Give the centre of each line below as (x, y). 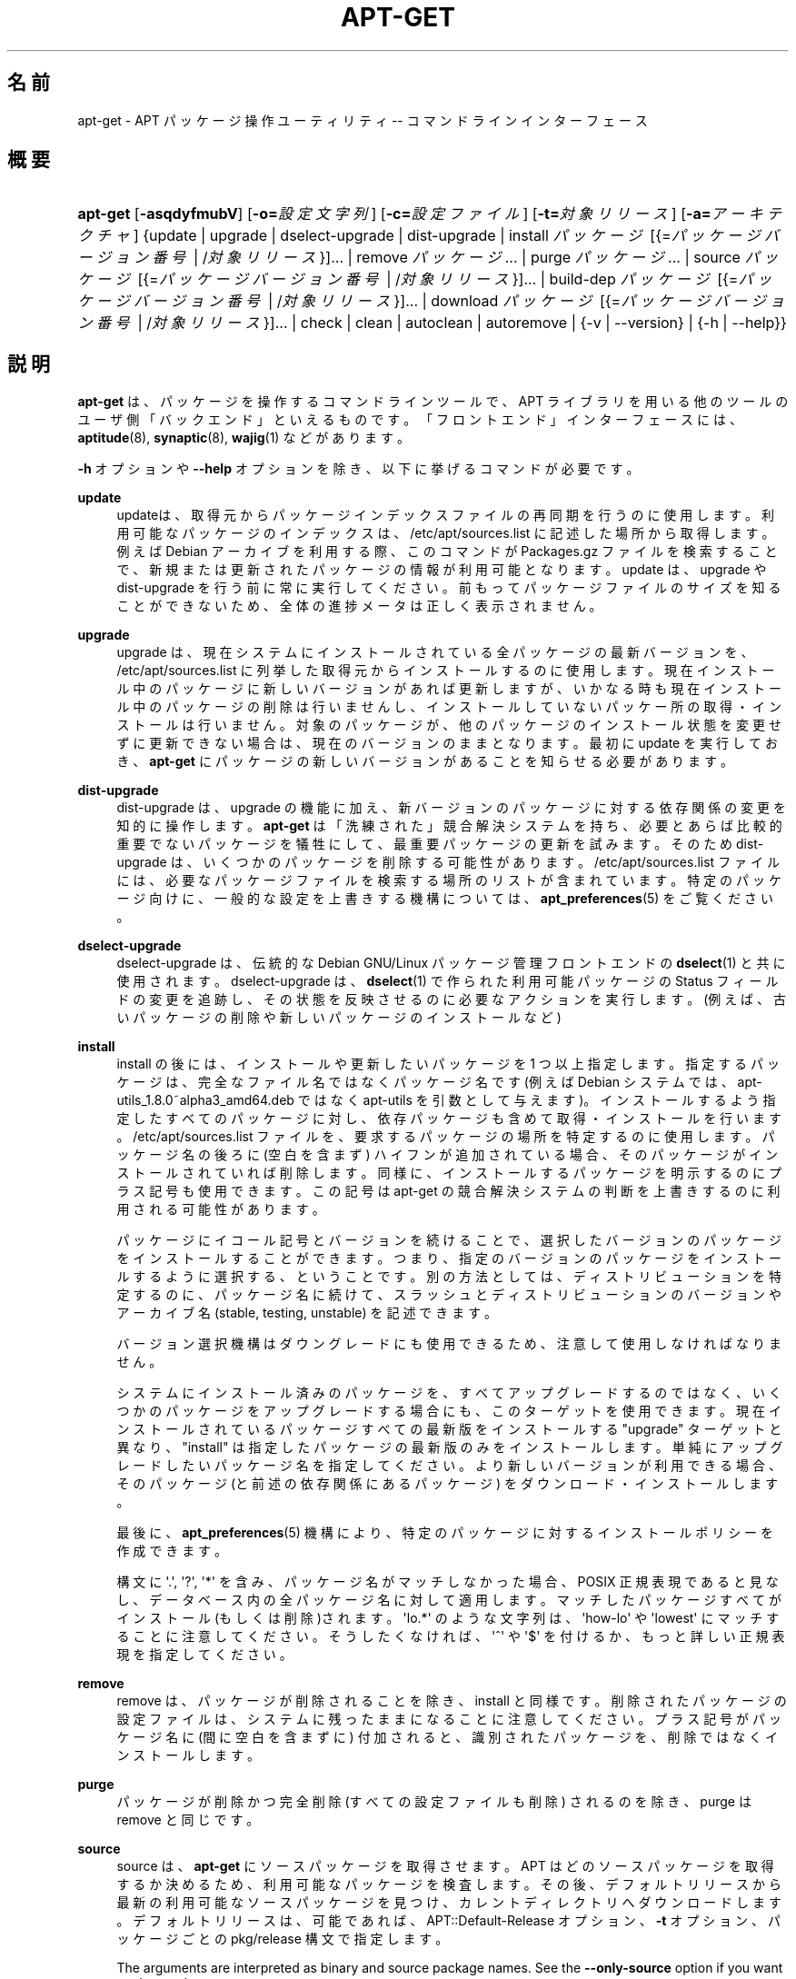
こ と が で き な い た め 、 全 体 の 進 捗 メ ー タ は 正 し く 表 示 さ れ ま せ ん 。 (359, 606)
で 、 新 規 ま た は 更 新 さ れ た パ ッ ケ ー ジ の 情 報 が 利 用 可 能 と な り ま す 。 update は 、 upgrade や (442, 570)
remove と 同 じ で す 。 (188, 1820)
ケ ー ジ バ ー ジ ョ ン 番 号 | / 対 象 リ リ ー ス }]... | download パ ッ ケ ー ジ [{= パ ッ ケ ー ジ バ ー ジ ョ (431, 301)
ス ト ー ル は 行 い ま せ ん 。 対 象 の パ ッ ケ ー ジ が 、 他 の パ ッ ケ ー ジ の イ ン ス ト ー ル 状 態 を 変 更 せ (449, 725)
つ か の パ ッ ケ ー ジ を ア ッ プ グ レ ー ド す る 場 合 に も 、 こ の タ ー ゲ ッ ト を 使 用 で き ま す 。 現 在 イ (449, 1411)
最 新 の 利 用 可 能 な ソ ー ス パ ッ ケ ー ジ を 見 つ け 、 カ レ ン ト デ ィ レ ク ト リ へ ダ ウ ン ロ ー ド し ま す (449, 1903)
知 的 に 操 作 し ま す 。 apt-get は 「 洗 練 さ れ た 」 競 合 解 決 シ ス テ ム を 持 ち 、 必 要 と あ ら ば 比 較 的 (449, 826)
